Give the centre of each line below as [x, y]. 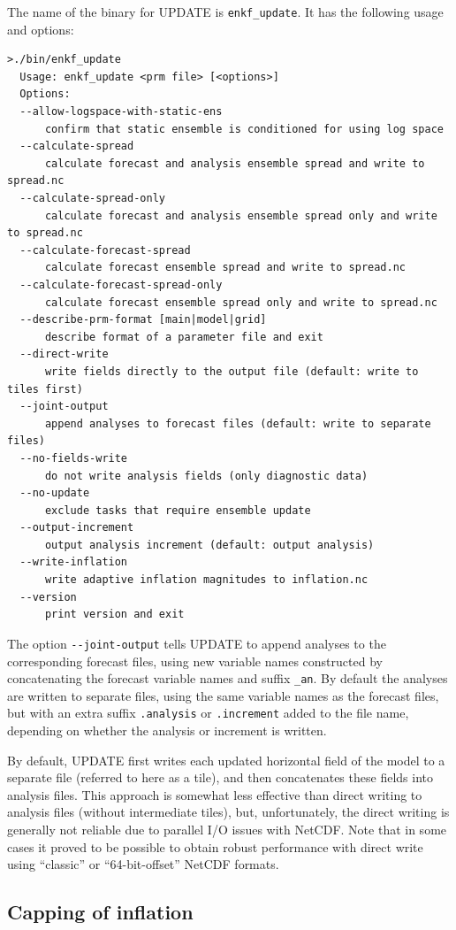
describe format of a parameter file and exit [184, 337]
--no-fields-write [74, 458]
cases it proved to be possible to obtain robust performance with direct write [215, 846]
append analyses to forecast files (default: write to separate [238, 423]
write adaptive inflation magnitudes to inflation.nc [206, 580]
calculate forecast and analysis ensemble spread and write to [235, 163]
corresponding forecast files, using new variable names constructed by [195, 661]
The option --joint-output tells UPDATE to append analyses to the [197, 643]
